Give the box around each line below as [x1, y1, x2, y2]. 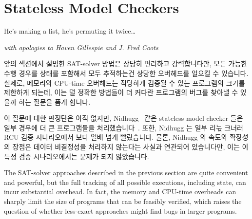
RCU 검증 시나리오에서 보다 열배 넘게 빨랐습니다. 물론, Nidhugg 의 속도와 [4, 132, 228, 142]
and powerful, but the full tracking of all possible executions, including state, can [4, 177, 246, 187]
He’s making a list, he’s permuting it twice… [4, 26, 136, 36]
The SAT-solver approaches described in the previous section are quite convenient [4, 167, 248, 178]
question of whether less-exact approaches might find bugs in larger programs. [4, 205, 237, 216]
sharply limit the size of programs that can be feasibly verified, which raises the [4, 196, 242, 206]
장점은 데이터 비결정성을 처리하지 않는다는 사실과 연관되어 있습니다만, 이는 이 [12, 142, 249, 152]
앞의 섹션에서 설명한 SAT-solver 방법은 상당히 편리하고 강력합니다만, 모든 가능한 [4, 58, 248, 69]
